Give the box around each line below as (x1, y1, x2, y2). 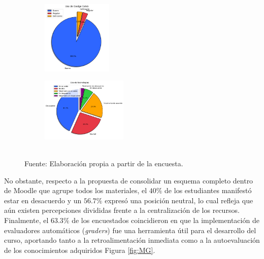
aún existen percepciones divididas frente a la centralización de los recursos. (4, 205, 240, 215)
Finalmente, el (4, 215, 49, 225)
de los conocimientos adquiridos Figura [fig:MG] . (4, 244, 155, 255)
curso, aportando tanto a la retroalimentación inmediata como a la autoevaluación (4, 235, 260, 245)
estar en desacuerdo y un (4, 195, 82, 205)
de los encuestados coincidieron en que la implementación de (72, 215, 259, 225)
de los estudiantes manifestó (164, 185, 252, 196)
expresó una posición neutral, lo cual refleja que (105, 195, 253, 205)
